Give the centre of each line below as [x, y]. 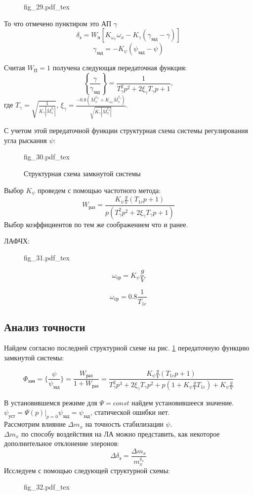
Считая [15, 68]
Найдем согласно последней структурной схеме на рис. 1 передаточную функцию [127, 348]
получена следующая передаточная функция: [120, 68]
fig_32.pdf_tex [47, 487]
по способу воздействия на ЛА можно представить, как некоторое [121, 433]
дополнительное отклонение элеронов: [62, 443]
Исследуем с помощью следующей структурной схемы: [87, 470]
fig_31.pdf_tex [47, 257]
